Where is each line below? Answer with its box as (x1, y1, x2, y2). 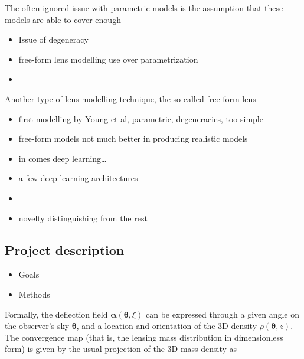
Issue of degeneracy (18, 33, 89, 45)
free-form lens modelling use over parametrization (18, 53, 198, 65)
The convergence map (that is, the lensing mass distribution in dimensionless (5, 331, 283, 343)
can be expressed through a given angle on (146, 308, 300, 320)
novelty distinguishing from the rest (18, 211, 148, 224)
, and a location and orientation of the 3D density (76, 319, 257, 332)
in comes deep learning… (18, 152, 107, 164)
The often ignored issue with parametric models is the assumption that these (5, 2, 283, 14)
